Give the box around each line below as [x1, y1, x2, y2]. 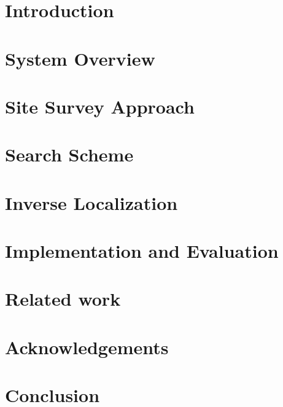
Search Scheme [5, 142, 134, 167]
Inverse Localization [5, 190, 178, 215]
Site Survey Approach [5, 93, 195, 118]
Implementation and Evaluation [5, 238, 279, 263]
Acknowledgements [5, 334, 169, 359]
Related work [5, 286, 121, 311]
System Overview [5, 45, 155, 71]
